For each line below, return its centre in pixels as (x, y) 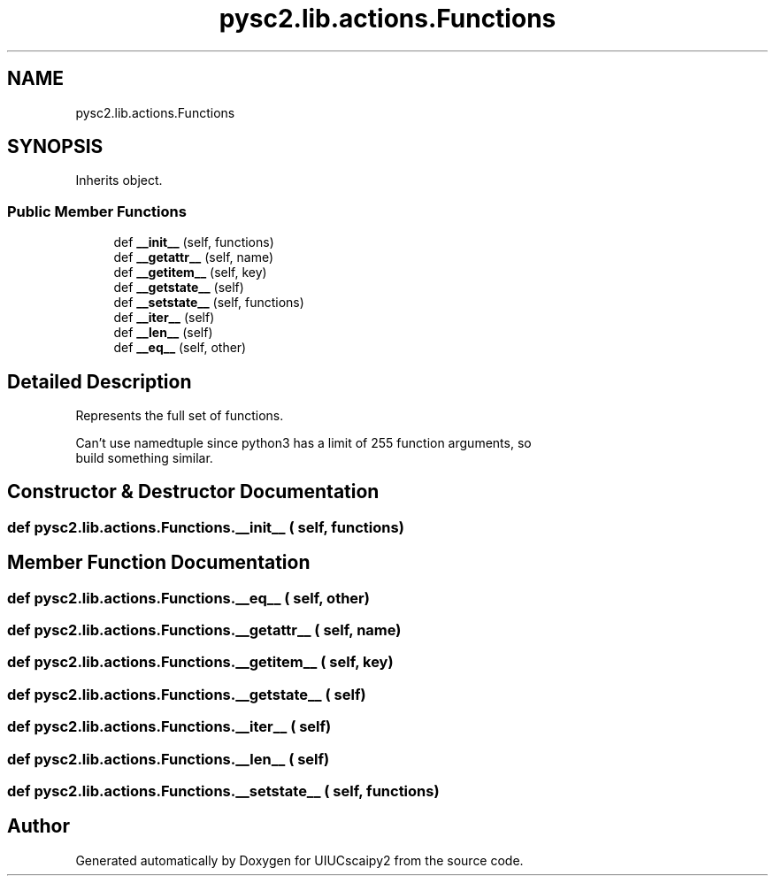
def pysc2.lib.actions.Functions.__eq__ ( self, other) (188, 598)
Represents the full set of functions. (180, 416)
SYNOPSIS (55, 147)
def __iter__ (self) (164, 318)
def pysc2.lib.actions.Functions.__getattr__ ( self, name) (204, 630)
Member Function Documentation (159, 563)
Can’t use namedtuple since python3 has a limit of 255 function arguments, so (303, 443)
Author (38, 826)
